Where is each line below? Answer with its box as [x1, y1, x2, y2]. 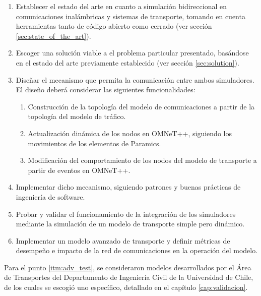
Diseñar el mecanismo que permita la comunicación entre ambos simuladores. [16, 74, 254, 85]
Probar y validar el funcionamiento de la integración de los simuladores [16, 208, 236, 219]
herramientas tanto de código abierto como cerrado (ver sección [16, 21, 212, 31]
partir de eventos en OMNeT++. [28, 164, 130, 175]
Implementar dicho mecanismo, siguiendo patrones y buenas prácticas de [16, 182, 241, 192]
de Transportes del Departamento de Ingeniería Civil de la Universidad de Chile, [4, 272, 253, 282]
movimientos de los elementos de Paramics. [28, 138, 161, 148]
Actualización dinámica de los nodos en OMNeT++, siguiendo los [28, 128, 232, 138]
